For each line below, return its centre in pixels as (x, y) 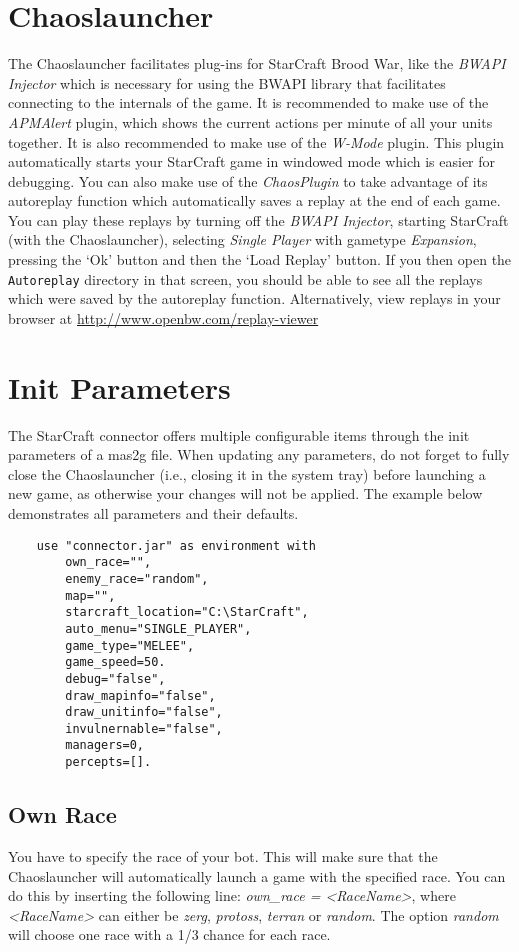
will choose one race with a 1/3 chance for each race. (169, 934)
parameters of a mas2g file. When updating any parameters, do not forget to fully (259, 454)
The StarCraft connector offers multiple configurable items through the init (239, 434)
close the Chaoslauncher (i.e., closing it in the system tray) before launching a (247, 473)
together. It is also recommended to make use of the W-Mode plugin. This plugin (256, 141)
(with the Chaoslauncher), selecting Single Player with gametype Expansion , (242, 239)
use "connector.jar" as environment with (176, 545)
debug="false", (115, 678)
